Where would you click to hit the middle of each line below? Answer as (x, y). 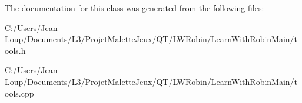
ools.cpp (19, 93)
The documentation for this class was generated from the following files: (135, 8)
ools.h (15, 50)
